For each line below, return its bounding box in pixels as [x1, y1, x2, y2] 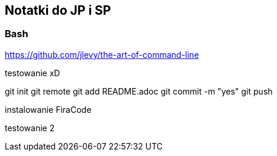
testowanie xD [5, 67, 60, 78]
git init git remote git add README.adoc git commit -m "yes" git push [5, 86, 273, 96]
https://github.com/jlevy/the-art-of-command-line [5, 49, 199, 60]
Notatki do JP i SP [5, 3, 111, 18]
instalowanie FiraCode [5, 104, 92, 115]
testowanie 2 [5, 122, 55, 133]
